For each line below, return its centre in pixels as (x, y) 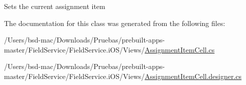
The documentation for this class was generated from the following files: (115, 23)
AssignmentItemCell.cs (180, 49)
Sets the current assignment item (55, 6)
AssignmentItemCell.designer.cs (193, 76)
